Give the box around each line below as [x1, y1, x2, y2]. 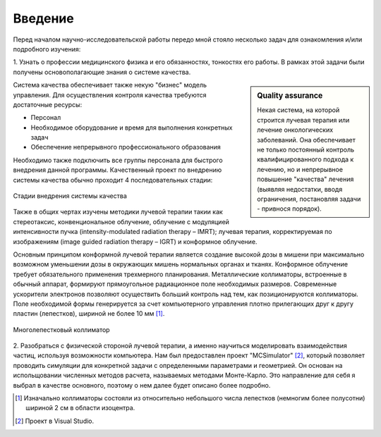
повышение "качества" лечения [257, 175, 354, 183]
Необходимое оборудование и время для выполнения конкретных [30, 123, 233, 132]
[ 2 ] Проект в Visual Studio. [15, 417, 95, 425]
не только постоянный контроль [257, 145, 355, 154]
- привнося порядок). [257, 204, 322, 213]
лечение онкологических [257, 125, 334, 134]
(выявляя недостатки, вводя [257, 185, 343, 193]
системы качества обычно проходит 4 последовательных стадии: [13, 176, 213, 184]
